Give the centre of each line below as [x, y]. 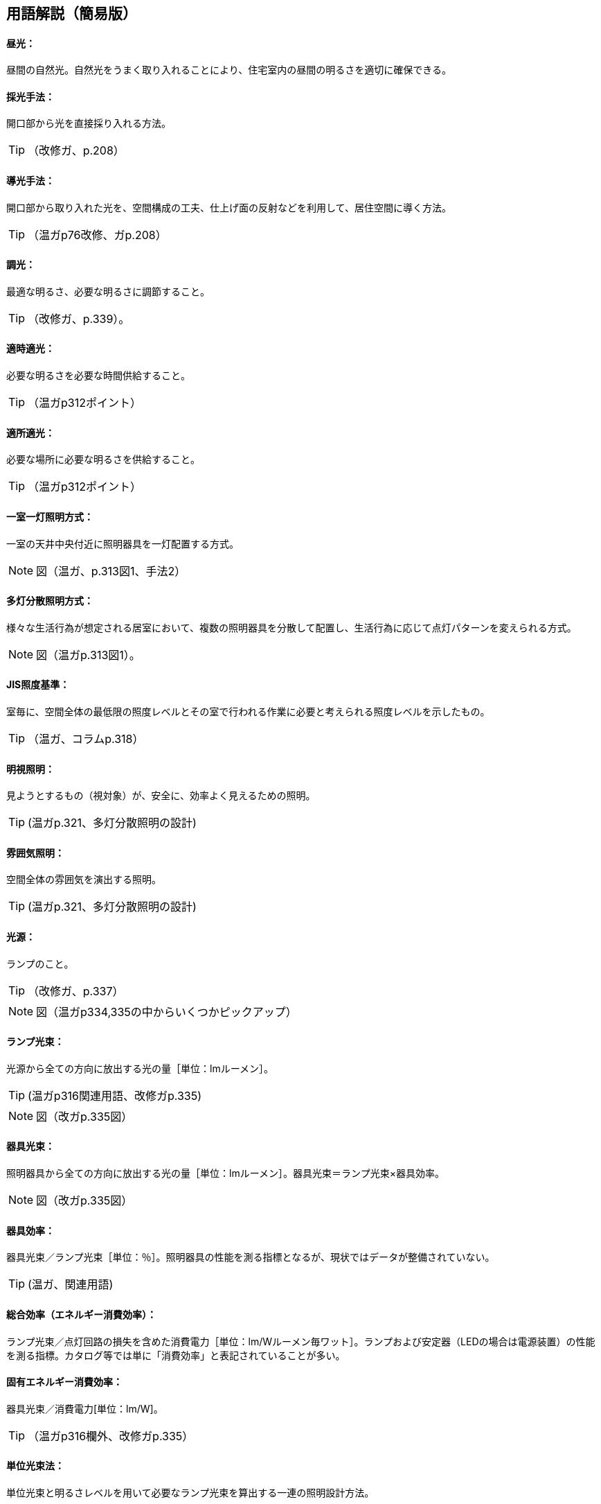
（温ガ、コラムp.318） [86, 738]
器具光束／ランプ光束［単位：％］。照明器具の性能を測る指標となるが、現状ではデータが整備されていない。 [251, 1257]
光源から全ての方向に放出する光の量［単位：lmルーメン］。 [140, 1068]
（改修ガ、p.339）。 [79, 318]
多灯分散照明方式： [50, 601]
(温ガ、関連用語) [71, 1285]
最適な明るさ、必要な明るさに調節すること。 [108, 291]
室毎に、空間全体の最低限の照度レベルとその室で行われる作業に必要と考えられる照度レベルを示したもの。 [248, 711]
